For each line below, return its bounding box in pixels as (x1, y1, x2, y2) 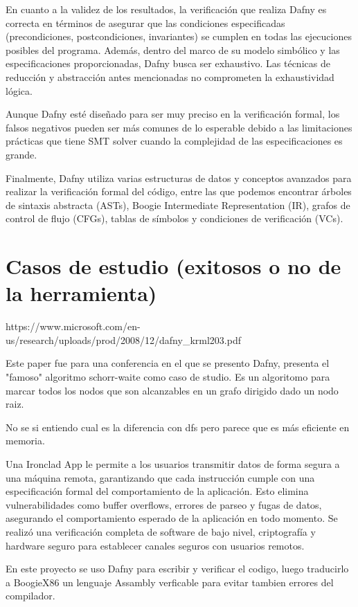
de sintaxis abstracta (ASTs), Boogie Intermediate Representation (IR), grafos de (6, 197, 350, 212)
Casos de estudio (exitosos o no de (6, 252, 341, 280)
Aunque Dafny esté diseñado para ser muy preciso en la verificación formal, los (6, 107, 340, 121)
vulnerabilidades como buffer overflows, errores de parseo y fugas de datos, (6, 497, 322, 511)
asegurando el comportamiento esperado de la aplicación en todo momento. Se (6, 511, 338, 525)
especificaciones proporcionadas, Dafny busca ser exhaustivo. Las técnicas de (6, 56, 330, 71)
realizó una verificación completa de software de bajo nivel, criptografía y (6, 524, 316, 538)
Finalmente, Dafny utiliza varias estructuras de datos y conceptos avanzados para (6, 170, 352, 185)
